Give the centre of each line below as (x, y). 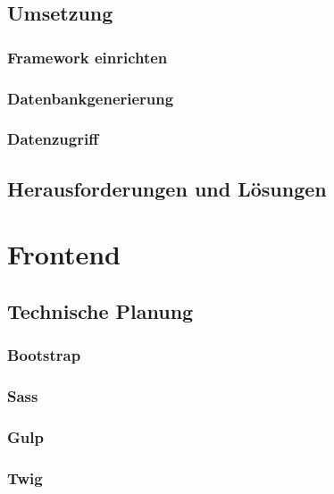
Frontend (64, 254)
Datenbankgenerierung (91, 98)
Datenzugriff (53, 139)
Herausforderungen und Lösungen (167, 188)
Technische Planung (100, 310)
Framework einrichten (88, 57)
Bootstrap (44, 355)
